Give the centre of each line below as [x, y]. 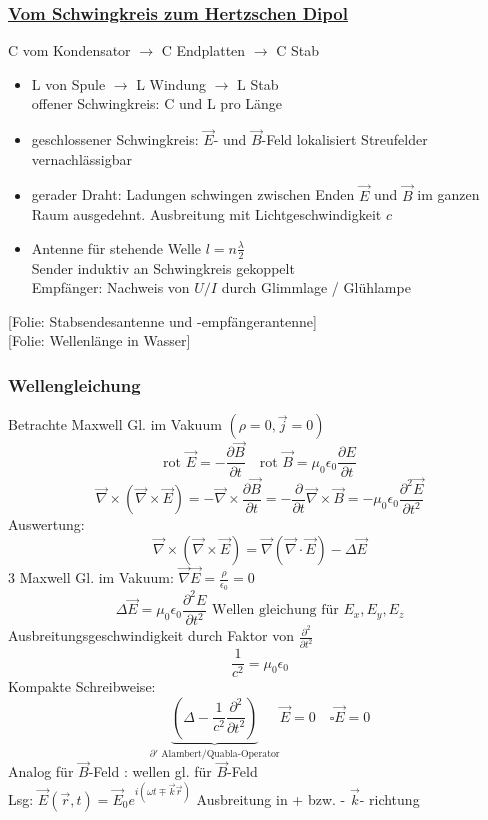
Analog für [41, 771]
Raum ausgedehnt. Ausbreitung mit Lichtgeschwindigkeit [206, 214]
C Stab [297, 50]
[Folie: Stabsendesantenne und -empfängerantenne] [162, 320]
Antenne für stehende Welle [116, 247]
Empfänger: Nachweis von [110, 287]
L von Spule [68, 83]
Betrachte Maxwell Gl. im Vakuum [115, 424]
